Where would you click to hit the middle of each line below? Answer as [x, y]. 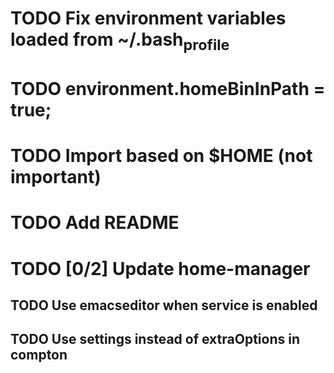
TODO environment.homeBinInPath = [168, 88]
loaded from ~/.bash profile [120, 41]
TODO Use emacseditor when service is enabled [164, 305]
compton [39, 355]
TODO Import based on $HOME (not [161, 156]
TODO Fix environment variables [148, 18]
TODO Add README [95, 223]
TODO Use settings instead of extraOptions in [155, 339]
